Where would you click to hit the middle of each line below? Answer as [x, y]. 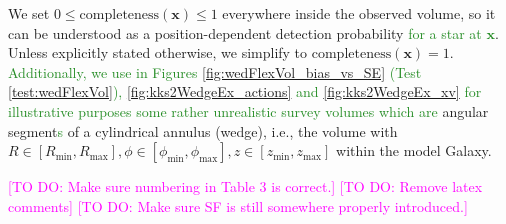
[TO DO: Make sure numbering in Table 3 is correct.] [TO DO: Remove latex [245, 186]
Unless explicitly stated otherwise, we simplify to [158, 52]
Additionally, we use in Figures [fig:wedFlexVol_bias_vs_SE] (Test [215, 71]
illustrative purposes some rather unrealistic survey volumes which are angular [248, 110]
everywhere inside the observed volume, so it [359, 13]
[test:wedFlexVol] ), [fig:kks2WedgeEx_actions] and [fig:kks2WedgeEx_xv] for [245, 91]
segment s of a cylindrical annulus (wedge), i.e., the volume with [203, 130]
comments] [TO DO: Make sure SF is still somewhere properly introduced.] [238, 205]
